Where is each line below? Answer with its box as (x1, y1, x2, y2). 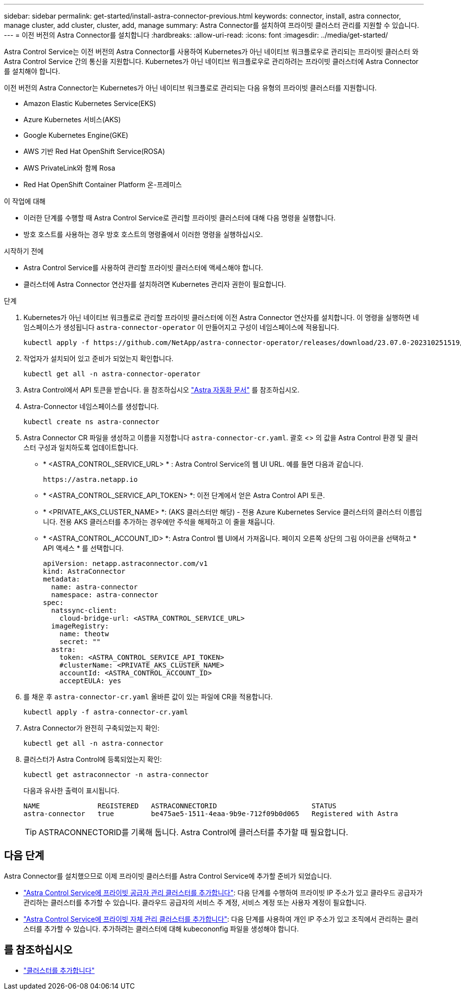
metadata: (43, 575, 80, 583)
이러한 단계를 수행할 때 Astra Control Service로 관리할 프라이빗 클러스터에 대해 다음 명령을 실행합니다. (23, 214, 336, 222)
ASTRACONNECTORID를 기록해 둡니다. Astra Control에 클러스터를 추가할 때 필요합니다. (39, 827, 348, 837)
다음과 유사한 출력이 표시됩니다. (23, 786, 120, 795)
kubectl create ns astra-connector (23, 418, 160, 426)
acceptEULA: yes (59, 677, 122, 685)
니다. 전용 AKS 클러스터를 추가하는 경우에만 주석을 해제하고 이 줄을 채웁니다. (43, 518, 275, 526)
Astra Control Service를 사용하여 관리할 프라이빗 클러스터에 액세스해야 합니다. (23, 263, 263, 272)
